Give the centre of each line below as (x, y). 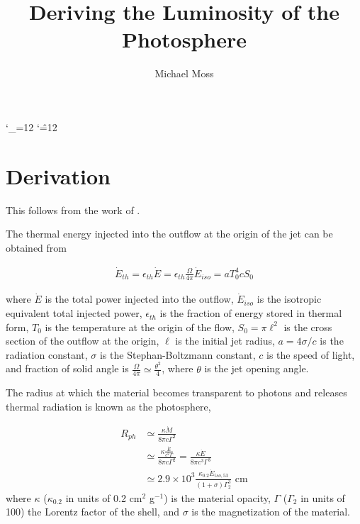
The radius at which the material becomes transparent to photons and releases (176, 392)
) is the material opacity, (217, 497)
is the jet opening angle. (257, 368)
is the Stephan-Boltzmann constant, (178, 354)
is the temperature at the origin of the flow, (140, 327)
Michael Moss (184, 73)
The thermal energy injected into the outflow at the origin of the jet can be (169, 234)
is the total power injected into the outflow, (139, 299)
